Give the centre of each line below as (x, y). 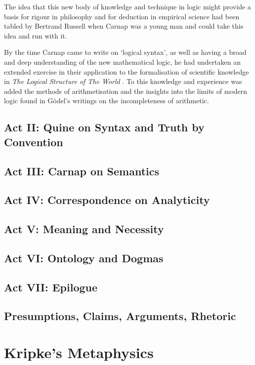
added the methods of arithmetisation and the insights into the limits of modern (126, 91)
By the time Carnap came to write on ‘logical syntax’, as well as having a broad (125, 52)
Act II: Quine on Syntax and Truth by (104, 127)
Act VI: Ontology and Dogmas (84, 258)
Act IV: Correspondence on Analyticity (107, 200)
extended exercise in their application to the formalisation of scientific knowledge (127, 71)
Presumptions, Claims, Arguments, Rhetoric (120, 316)
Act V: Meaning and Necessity (84, 229)
